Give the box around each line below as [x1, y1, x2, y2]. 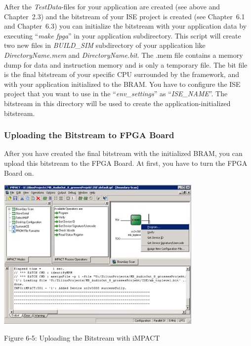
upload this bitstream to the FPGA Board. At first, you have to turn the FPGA [4, 157, 248, 168]
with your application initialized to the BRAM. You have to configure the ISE [4, 78, 241, 89]
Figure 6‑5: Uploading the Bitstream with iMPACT [4, 332, 160, 343]
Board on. [4, 167, 34, 178]
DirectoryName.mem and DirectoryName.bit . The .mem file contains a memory [4, 49, 243, 60]
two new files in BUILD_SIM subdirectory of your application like [4, 40, 206, 50]
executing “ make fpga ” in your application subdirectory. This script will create [4, 30, 241, 40]
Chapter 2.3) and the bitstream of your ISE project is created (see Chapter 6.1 [4, 11, 245, 21]
